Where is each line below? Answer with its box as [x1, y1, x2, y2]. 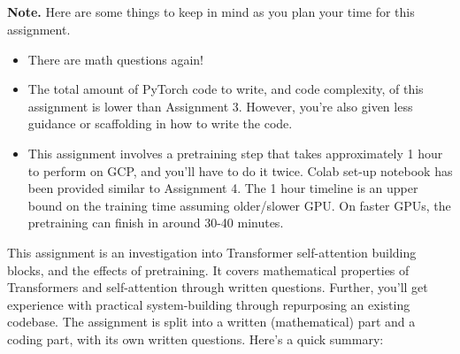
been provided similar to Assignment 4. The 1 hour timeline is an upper [27, 179, 418, 197]
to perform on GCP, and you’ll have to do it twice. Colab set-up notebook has [27, 161, 453, 180]
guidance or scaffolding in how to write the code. [27, 114, 293, 133]
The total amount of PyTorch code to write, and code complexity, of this [27, 80, 424, 98]
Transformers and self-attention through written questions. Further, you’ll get [7, 278, 428, 296]
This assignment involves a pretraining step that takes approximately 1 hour [27, 143, 443, 162]
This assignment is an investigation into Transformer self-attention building [7, 242, 417, 261]
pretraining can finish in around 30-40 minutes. [27, 213, 284, 232]
